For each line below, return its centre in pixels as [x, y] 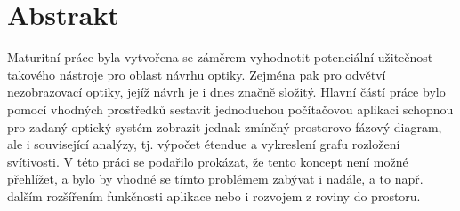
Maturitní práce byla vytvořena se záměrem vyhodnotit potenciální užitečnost [220, 57]
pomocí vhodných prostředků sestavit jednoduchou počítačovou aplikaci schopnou [230, 109]
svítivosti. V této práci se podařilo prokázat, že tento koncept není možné [208, 161]
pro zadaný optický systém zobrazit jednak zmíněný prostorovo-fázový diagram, [225, 126]
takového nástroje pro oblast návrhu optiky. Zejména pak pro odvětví [197, 74]
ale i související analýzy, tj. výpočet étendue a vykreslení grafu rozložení [204, 144]
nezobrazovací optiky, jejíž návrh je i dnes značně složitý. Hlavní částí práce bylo [226, 92]
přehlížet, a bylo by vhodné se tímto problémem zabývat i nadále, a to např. [215, 179]
